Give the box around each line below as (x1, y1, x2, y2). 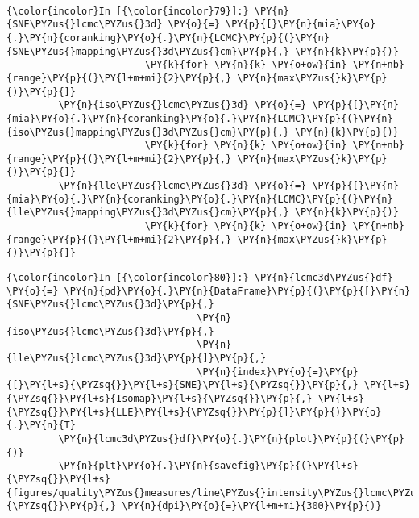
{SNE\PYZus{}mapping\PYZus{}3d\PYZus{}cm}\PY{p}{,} (6, 45, 289, 57)
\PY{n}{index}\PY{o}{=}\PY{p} (197, 366, 359, 378)
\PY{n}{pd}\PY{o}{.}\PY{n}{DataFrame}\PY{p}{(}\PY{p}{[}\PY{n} (64, 285, 411, 297)
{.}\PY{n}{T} (6, 420, 76, 432)
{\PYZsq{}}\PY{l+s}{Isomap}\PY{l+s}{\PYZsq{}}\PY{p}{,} (6, 392, 313, 404)
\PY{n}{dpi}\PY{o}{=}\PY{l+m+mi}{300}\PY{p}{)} (122, 500, 382, 512)
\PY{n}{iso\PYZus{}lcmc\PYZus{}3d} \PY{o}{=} (58, 99, 307, 111)
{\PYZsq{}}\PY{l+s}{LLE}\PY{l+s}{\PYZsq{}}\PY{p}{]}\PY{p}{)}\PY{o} (6, 406, 382, 418)
